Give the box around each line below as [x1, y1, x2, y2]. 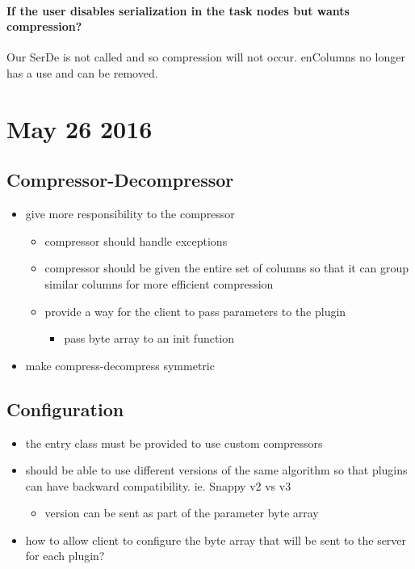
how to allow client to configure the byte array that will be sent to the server [25, 531, 407, 548]
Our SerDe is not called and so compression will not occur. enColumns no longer [6, 48, 405, 65]
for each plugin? [25, 547, 105, 564]
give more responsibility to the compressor [25, 205, 235, 222]
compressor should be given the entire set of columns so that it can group [44, 259, 409, 276]
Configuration [6, 396, 124, 421]
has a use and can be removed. [6, 64, 158, 81]
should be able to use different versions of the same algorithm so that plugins [25, 462, 408, 478]
